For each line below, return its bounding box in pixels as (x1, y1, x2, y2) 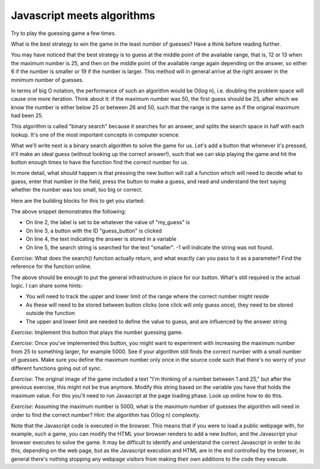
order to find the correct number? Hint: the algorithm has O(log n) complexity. (11, 411, 201, 418)
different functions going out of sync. (11, 365, 102, 372)
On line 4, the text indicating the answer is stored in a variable (25, 235, 177, 243)
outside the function (25, 310, 75, 317)
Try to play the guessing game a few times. (11, 30, 117, 37)
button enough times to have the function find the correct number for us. (11, 159, 189, 166)
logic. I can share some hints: (11, 282, 83, 289)
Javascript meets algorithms (11, 9, 155, 22)
